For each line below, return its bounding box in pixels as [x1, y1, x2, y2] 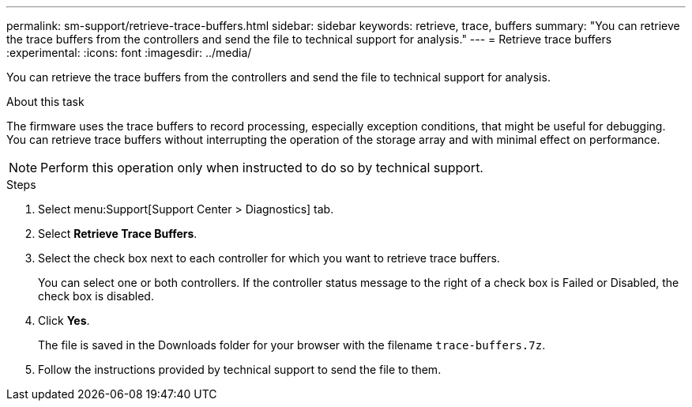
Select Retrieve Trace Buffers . [38, 227, 197, 240]
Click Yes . [38, 314, 90, 327]
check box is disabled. [38, 289, 154, 303]
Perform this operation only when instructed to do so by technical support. [40, 160, 483, 175]
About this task [6, 95, 85, 108]
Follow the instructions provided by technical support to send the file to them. [38, 363, 442, 376]
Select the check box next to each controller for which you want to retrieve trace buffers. [38, 251, 500, 265]
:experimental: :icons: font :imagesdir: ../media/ [6, 46, 252, 59]
